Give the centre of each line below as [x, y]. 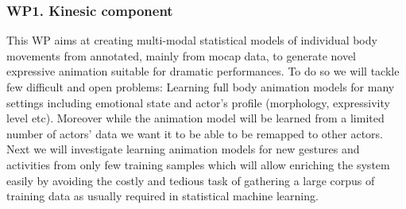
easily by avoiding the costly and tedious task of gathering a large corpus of [191, 180]
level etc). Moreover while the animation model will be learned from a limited [195, 118]
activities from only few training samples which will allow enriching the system [198, 164]
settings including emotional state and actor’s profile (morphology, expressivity [198, 102]
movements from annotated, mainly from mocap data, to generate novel [182, 55]
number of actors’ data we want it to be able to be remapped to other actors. [195, 133]
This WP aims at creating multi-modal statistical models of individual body [192, 40]
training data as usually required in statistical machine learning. [162, 196]
